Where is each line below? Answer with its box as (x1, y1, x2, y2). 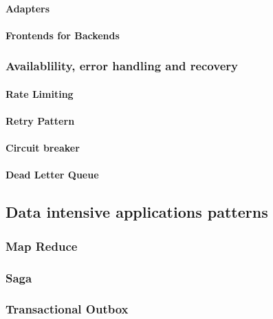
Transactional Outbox (6, 300, 129, 318)
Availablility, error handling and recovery (6, 57, 238, 74)
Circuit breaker (6, 141, 80, 155)
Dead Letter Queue (6, 167, 99, 182)
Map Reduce (6, 237, 78, 254)
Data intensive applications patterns (6, 201, 268, 223)
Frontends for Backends (6, 28, 120, 42)
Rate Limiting (6, 86, 74, 101)
